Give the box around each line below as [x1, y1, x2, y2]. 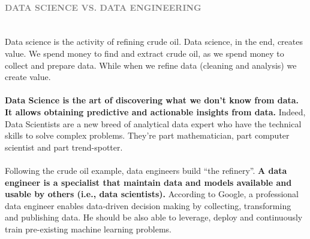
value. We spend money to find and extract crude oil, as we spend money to [5, 47, 284, 59]
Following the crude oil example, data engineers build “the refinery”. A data [5, 164, 287, 176]
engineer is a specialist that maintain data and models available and [5, 176, 292, 188]
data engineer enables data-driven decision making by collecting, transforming [5, 199, 291, 212]
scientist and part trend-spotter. [5, 140, 123, 153]
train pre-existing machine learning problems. [5, 222, 171, 235]
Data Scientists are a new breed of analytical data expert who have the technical [5, 117, 302, 130]
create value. [5, 71, 51, 83]
